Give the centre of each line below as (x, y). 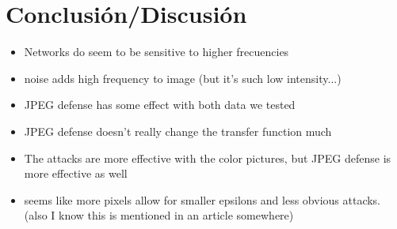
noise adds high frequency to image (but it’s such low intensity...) (183, 78)
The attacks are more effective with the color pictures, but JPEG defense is (208, 158)
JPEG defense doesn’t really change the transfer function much (178, 131)
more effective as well (76, 173)
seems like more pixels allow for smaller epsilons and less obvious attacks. (202, 199)
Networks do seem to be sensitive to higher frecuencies (157, 52)
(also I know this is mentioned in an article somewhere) (159, 215)
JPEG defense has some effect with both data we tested (160, 105)
